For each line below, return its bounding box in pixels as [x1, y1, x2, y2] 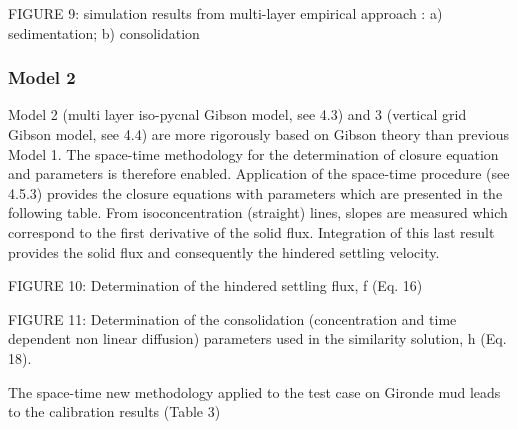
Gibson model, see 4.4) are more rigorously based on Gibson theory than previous [8, 124, 510, 144]
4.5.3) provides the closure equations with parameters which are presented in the [8, 182, 503, 203]
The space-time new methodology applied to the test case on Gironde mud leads [8, 381, 501, 402]
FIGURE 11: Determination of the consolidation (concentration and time [8, 308, 457, 329]
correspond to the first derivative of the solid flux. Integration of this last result [8, 221, 495, 242]
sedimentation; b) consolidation [8, 22, 200, 43]
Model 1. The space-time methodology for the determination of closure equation [8, 143, 499, 164]
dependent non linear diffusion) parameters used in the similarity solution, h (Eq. [8, 328, 507, 349]
